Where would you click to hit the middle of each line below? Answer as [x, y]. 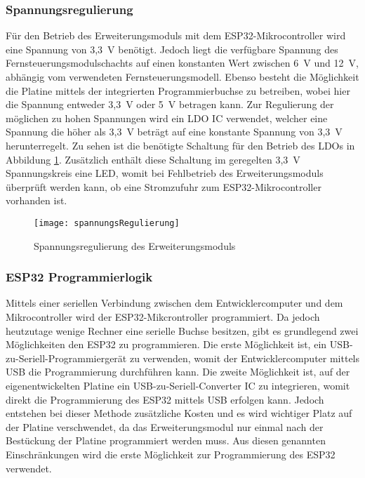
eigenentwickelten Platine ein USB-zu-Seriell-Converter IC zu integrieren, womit [178, 385]
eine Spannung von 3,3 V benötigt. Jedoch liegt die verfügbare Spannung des [172, 49]
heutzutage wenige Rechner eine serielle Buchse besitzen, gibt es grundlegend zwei [182, 330]
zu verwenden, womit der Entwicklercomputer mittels [245, 358]
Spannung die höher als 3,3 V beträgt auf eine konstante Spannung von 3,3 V [174, 132]
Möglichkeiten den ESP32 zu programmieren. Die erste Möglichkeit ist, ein [166, 344]
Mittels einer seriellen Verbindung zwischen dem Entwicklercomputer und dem [174, 303]
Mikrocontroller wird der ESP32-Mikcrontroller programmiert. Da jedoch [163, 317]
